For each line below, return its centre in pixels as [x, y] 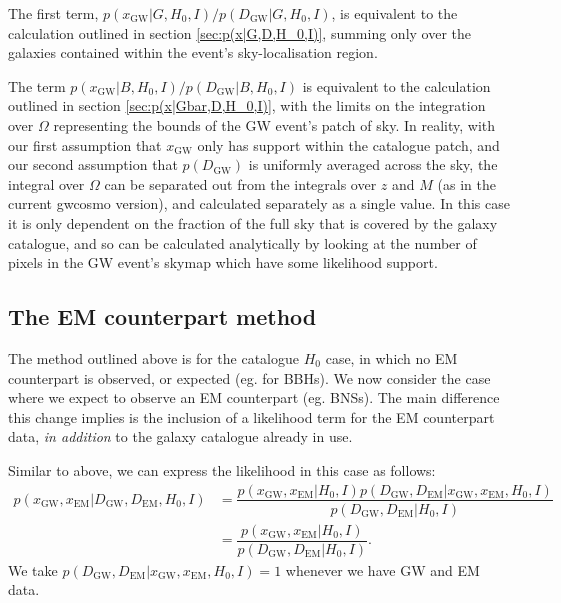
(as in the [466, 183]
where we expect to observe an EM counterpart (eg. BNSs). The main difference [254, 397]
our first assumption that [85, 144]
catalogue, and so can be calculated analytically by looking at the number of [242, 242]
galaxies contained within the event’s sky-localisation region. [193, 52]
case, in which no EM [391, 357]
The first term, [53, 13]
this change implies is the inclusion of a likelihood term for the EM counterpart [251, 416]
